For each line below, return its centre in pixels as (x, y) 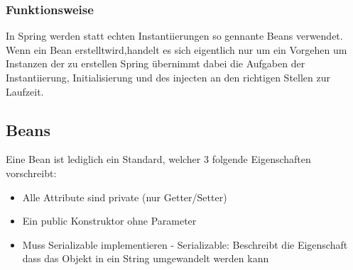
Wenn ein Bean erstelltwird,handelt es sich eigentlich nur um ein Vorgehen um (176, 49)
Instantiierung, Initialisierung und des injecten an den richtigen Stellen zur (168, 77)
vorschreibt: (31, 173)
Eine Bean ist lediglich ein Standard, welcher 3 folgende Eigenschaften (158, 159)
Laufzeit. (25, 91)
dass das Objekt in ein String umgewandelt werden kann (146, 258)
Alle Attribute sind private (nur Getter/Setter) (125, 197)
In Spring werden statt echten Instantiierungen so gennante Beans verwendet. (174, 36)
